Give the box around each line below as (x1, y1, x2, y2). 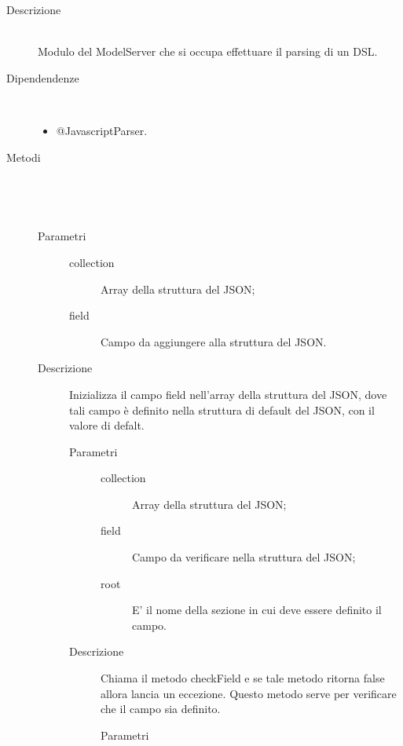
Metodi (6, 148, 41, 165)
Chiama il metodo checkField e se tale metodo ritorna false (101, 670, 385, 686)
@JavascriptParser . (56, 122, 148, 138)
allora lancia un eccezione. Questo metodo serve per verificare (101, 685, 397, 701)
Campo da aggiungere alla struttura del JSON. (101, 333, 327, 349)
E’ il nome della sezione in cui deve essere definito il (132, 602, 382, 618)
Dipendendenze (6, 69, 79, 86)
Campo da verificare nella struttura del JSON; (132, 549, 356, 565)
